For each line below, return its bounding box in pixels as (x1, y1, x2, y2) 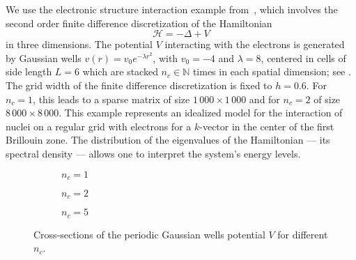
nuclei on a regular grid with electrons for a (6, 118, 192, 133)
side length (6, 64, 52, 79)
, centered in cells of (261, 50, 346, 65)
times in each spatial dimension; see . (192, 64, 351, 79)
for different (277, 227, 328, 241)
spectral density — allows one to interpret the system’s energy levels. (6, 146, 301, 160)
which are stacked (82, 64, 158, 79)
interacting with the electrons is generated (164, 37, 345, 52)
